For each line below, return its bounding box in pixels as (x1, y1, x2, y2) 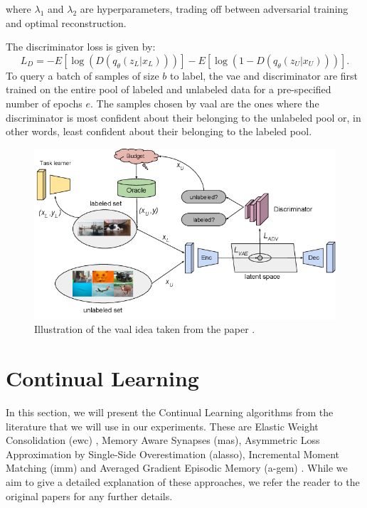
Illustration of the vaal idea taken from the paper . (34, 322, 255, 337)
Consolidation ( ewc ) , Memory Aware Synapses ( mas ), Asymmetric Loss (6, 433, 320, 448)
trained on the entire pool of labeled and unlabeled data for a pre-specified (6, 82, 331, 97)
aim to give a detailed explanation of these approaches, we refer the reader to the (6, 475, 360, 489)
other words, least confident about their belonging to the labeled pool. (6, 124, 312, 139)
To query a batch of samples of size (6, 68, 159, 83)
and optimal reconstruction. (6, 15, 127, 30)
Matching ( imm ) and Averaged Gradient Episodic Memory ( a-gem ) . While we (6, 460, 348, 475)
